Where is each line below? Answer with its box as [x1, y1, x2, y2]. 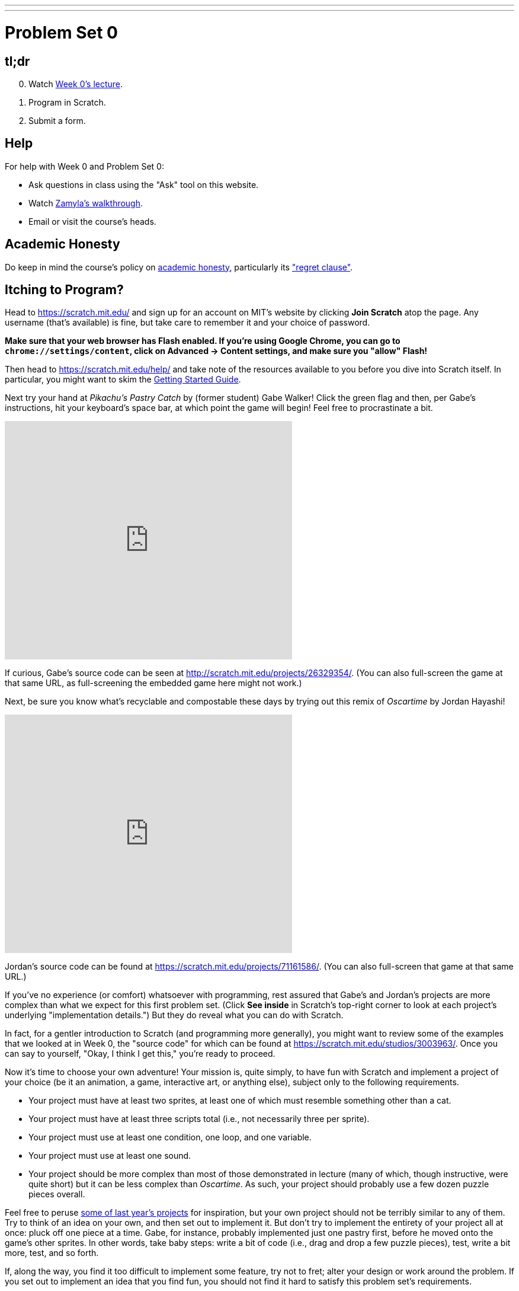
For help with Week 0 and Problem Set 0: [5, 161, 164, 171]
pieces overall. [28, 1189, 85, 1200]
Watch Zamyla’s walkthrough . [28, 197, 143, 208]
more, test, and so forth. [5, 1248, 99, 1258]
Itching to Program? [5, 282, 124, 298]
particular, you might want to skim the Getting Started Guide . [5, 374, 241, 385]
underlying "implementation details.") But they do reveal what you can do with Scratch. [5, 1010, 344, 1021]
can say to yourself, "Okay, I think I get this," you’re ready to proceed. [5, 1048, 275, 1059]
